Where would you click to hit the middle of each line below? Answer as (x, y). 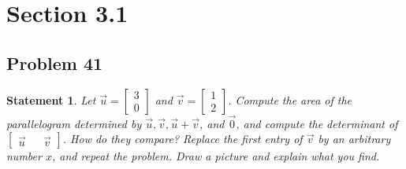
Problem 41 (55, 62)
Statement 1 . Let (51, 99)
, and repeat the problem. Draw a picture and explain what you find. (216, 156)
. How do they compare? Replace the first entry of (183, 139)
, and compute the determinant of (317, 123)
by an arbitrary (354, 139)
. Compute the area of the (290, 99)
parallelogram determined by (74, 123)
